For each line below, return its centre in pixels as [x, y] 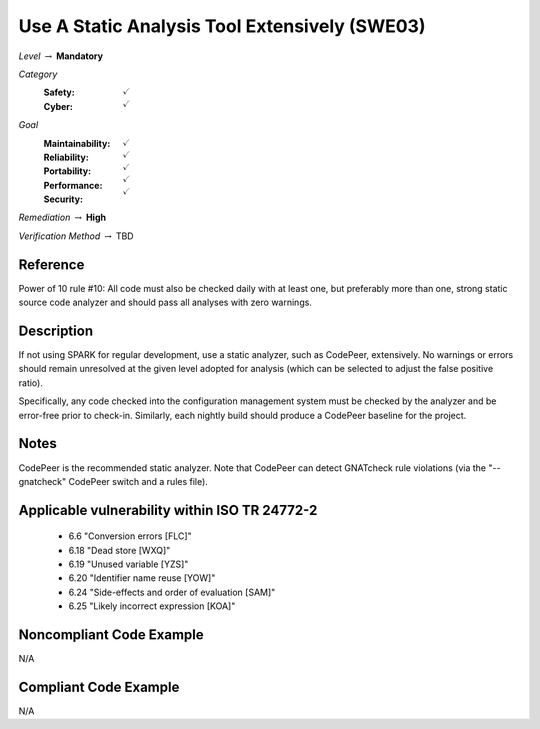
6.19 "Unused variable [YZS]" [128, 564]
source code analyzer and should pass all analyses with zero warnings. [165, 302]
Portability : [67, 171]
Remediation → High [62, 217]
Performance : [73, 185]
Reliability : [66, 157]
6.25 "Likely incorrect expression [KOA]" [152, 606]
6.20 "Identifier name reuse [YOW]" [142, 578]
